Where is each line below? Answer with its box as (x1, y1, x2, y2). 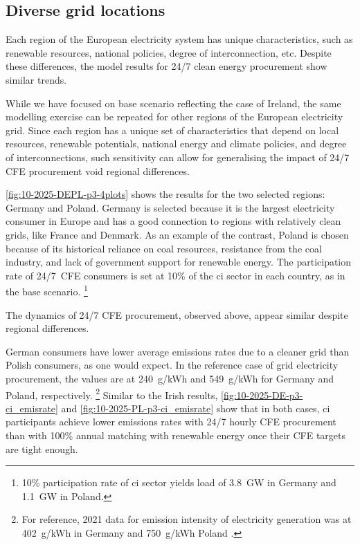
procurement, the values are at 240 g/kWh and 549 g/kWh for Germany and (6, 371, 334, 385)
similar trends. (6, 72, 67, 86)
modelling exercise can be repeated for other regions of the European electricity (6, 109, 343, 124)
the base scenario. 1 (6, 282, 88, 298)
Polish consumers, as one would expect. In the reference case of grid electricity (6, 358, 339, 372)
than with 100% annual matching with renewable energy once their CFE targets (6, 427, 346, 442)
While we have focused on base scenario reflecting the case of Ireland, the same (6, 95, 341, 110)
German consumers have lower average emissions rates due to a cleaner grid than (6, 344, 350, 358)
